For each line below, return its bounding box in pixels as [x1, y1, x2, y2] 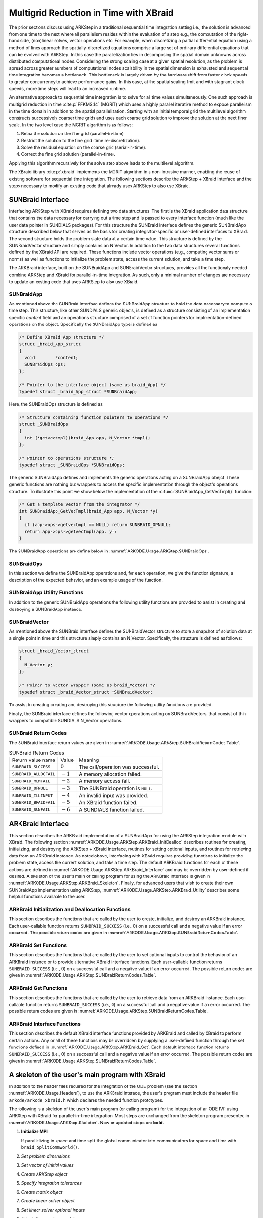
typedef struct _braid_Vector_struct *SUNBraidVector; [19, 689, 153, 695]
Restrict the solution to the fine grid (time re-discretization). [21, 137, 141, 143]
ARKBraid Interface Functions [9, 1021, 81, 1028]
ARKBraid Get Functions [9, 985, 68, 991]
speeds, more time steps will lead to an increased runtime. [9, 86, 126, 92]
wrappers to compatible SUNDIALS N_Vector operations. [9, 718, 123, 723]
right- [237, 31, 248, 37]
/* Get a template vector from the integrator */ [19, 501, 140, 507]
